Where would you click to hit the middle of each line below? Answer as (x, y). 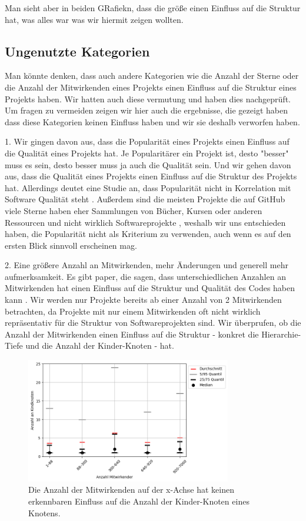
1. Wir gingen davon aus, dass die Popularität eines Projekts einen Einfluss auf (147, 141)
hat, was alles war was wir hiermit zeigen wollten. (94, 19)
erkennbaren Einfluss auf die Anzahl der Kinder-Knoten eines (139, 501)
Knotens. (44, 512)
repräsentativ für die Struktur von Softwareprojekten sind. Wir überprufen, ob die (153, 323)
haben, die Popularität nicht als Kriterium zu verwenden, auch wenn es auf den (148, 234)
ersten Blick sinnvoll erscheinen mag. (71, 245)
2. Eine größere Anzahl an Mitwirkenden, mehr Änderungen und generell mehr (147, 265)
